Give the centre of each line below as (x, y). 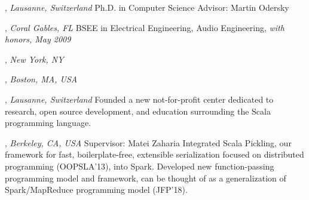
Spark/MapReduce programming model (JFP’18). (96, 190)
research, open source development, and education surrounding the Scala (138, 111)
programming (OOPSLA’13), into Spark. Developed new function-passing (140, 166)
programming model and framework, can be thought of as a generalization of (146, 178)
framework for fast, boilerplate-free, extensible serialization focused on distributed (154, 154)
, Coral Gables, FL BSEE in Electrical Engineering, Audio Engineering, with (145, 27)
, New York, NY (34, 59)
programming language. (48, 123)
